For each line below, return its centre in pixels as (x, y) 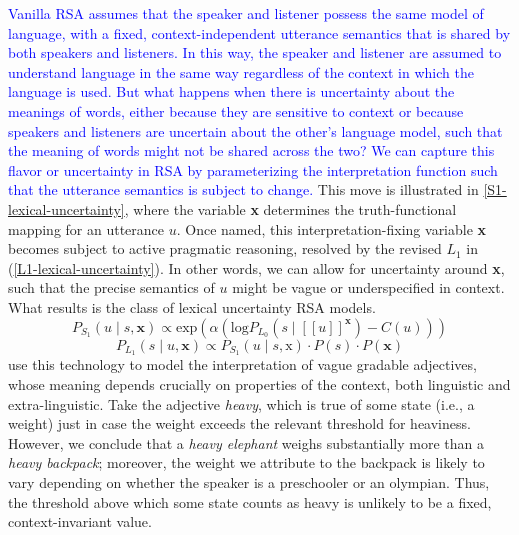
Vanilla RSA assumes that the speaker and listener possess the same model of (246, 13)
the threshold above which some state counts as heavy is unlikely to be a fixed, (250, 501)
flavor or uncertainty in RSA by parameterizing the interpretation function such (253, 169)
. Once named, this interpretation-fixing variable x (331, 228)
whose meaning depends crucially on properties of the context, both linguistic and (259, 383)
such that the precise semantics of (111, 287)
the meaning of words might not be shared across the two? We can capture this (251, 150)
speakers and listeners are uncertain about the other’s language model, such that (255, 130)
